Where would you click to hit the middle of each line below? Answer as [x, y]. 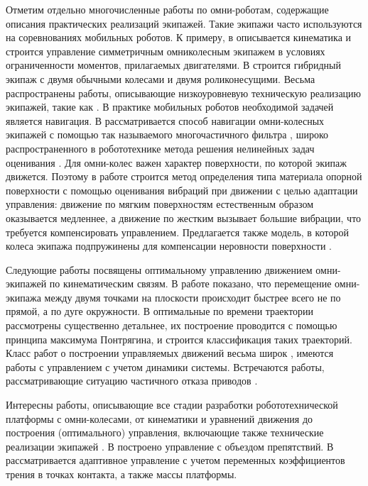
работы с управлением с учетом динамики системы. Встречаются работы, [165, 366]
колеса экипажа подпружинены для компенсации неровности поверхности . [169, 246]
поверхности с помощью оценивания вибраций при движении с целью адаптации [182, 190]
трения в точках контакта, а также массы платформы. [121, 474]
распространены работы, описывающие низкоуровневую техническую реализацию [184, 93]
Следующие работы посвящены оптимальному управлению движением [159, 269]
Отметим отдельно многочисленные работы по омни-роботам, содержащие [167, 9]
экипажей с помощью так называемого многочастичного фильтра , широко [167, 134]
